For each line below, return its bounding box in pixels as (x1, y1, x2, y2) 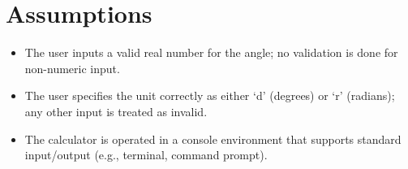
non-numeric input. (24, 59, 120, 76)
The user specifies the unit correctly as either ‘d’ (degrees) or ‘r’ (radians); (24, 87, 395, 104)
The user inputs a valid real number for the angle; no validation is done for (24, 44, 398, 61)
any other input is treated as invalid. (24, 102, 208, 119)
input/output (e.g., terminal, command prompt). (24, 146, 268, 163)
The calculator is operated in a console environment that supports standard (24, 130, 402, 147)
